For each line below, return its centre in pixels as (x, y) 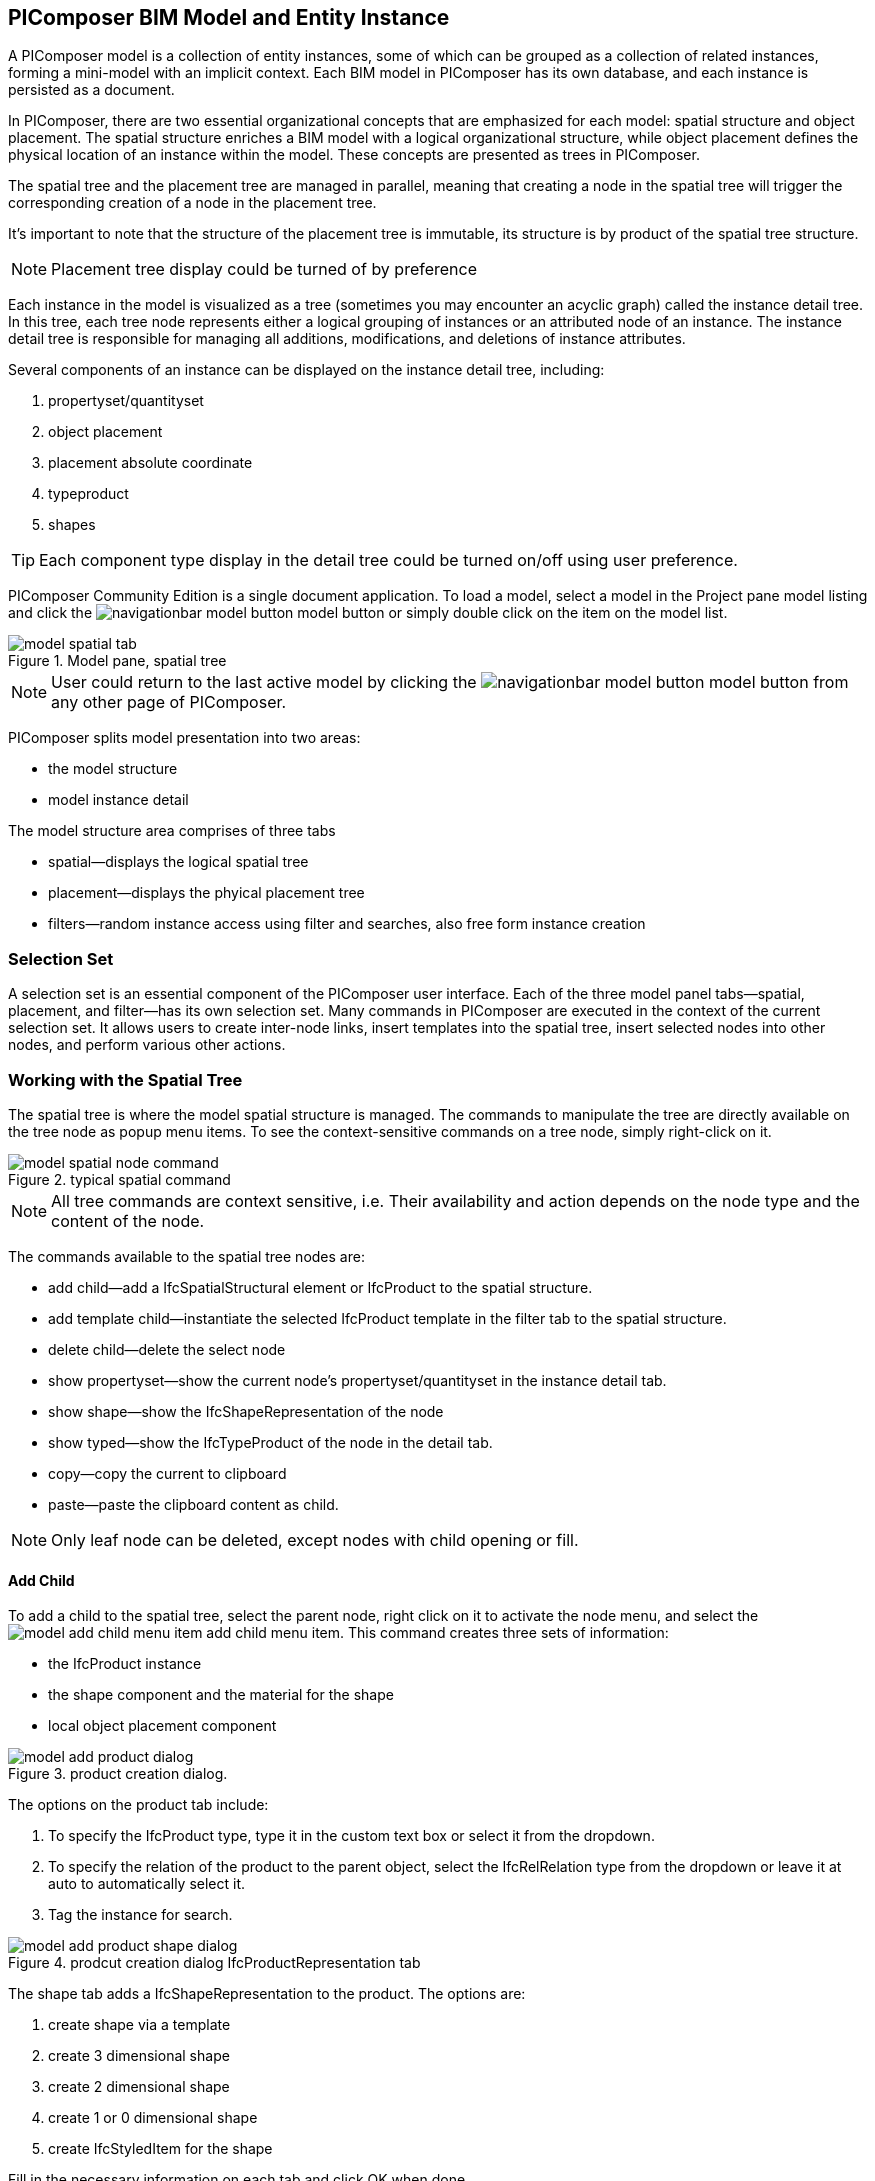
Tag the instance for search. (140, 1915)
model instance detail (118, 800)
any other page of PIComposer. (169, 702)
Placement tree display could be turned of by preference (264, 269)
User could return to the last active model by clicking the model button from (450, 682)
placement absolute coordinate (150, 463)
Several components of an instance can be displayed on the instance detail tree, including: (306, 370)
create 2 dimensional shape (139, 2087)
